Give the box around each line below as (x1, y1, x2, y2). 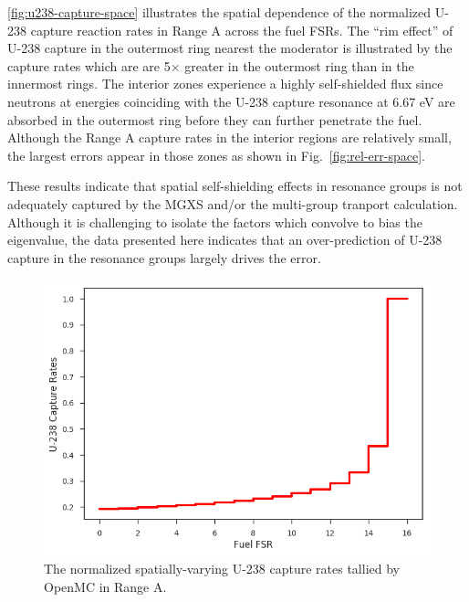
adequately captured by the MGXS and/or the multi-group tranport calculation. (7, 194, 458, 213)
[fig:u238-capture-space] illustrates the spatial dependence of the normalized (7, 3, 431, 21)
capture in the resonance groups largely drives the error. (7, 248, 321, 267)
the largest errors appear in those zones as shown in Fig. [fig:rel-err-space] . (7, 145, 425, 164)
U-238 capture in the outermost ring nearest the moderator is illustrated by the (7, 38, 453, 58)
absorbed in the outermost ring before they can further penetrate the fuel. (7, 110, 422, 129)
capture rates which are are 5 (7, 56, 171, 75)
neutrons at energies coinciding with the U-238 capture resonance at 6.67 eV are (7, 91, 455, 111)
